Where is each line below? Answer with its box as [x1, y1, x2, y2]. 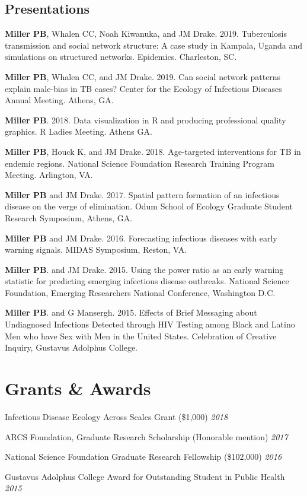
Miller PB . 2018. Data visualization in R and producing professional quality [5, 113, 286, 126]
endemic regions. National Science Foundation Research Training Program [5, 157, 274, 169]
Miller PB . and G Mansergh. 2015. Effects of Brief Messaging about [5, 306, 257, 319]
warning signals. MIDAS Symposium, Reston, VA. [5, 243, 187, 256]
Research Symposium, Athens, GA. [5, 211, 133, 224]
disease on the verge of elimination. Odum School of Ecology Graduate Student [5, 200, 293, 212]
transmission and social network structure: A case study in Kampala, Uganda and [5, 39, 302, 51]
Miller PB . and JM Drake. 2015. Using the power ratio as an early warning [5, 263, 284, 275]
